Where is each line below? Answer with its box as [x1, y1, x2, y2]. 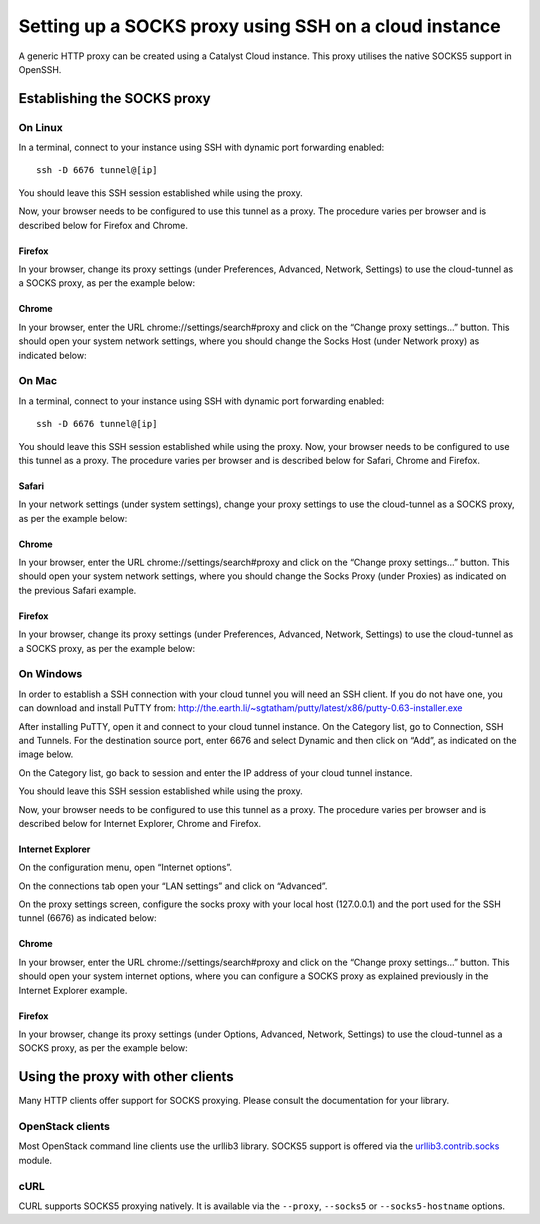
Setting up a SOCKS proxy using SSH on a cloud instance [18, 15, 501, 37]
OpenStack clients [18, 1120, 110, 1134]
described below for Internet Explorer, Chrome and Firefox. [18, 817, 262, 829]
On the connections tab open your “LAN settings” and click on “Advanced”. [18, 880, 328, 892]
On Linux [18, 120, 64, 134]
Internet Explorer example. [18, 984, 128, 996]
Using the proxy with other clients [18, 1068, 234, 1085]
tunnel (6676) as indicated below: [18, 912, 157, 924]
